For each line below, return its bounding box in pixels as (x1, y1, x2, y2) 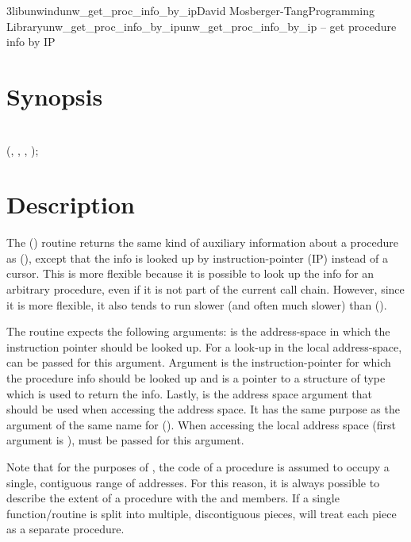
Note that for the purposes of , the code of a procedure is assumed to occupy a (6, 458, 390, 475)
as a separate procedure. (6, 521, 125, 537)
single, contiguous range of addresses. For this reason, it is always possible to (6, 474, 380, 490)
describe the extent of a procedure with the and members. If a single (6, 490, 340, 506)
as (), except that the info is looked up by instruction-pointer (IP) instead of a (6, 249, 388, 266)
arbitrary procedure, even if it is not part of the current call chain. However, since (6, 281, 405, 297)
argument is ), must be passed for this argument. (6, 432, 244, 448)
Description (6, 188, 136, 221)
